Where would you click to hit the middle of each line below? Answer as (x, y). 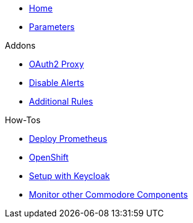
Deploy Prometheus (68, 139)
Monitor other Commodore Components (109, 194)
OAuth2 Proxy (57, 64)
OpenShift (49, 157)
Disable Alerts (57, 83)
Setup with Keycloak (69, 176)
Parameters (52, 27)
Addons (20, 45)
